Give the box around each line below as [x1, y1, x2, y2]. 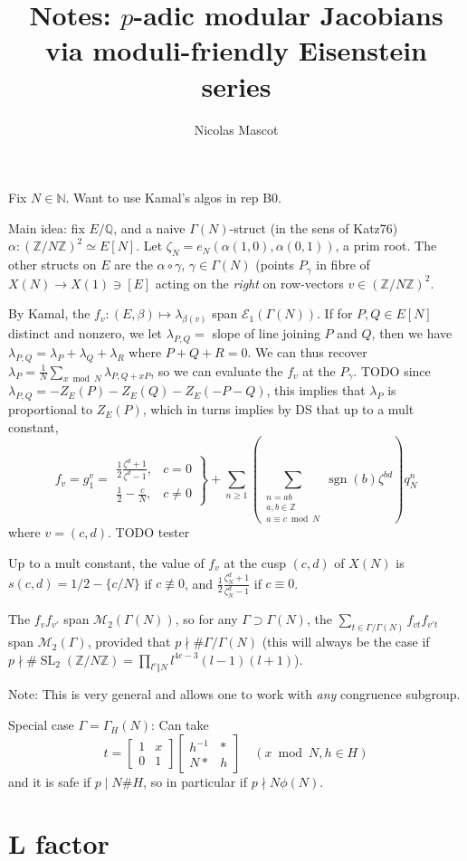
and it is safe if [8, 771, 91, 790]
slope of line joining [212, 323, 320, 342]
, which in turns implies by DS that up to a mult [142, 400, 415, 419]
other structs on [8, 255, 97, 274]
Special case [8, 715, 74, 734]
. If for [317, 304, 353, 323]
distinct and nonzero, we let [8, 323, 163, 342]
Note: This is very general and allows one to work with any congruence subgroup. [8, 685, 461, 704]
